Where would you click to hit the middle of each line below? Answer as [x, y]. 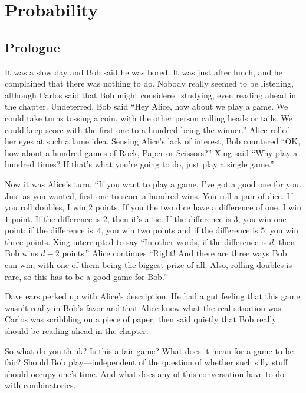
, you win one [262, 218]
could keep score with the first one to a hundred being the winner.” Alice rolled [148, 129]
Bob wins [22, 253]
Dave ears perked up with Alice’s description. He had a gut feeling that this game [152, 296]
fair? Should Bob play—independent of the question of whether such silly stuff [147, 362]
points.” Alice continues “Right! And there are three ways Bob [175, 253]
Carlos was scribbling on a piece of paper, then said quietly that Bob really [141, 319]
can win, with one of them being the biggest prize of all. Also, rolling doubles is [149, 265]
